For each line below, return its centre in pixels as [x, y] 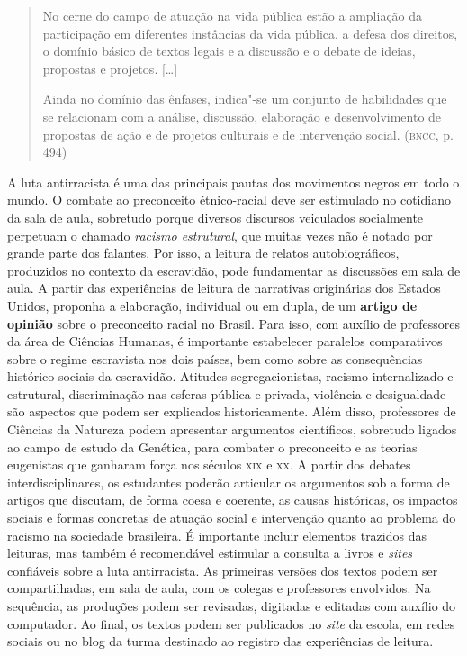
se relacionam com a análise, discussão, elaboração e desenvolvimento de [242, 116]
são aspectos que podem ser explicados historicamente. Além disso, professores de [232, 411]
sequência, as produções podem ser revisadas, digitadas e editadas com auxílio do [232, 606]
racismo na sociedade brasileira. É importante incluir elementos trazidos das [217, 535]
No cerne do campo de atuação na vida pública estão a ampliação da [233, 15]
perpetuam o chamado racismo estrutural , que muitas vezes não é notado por [220, 235]
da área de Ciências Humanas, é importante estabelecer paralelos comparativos [225, 341]
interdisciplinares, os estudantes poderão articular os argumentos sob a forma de [229, 482]
